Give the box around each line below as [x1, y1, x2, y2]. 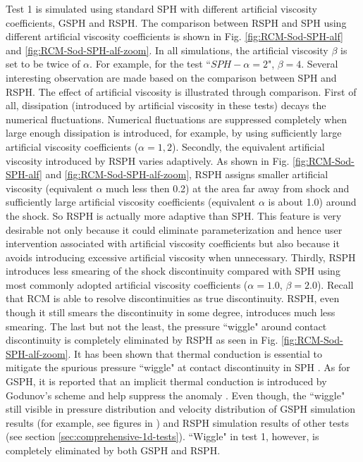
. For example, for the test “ [90, 56, 211, 71]
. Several [301, 56, 338, 71]
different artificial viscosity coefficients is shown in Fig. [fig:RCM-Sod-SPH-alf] [6, 29, 344, 44]
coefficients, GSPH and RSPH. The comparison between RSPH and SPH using [6, 15, 347, 30]
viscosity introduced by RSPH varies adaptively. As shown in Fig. [6, 153, 290, 168]
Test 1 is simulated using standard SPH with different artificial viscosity [6, 1, 317, 15]
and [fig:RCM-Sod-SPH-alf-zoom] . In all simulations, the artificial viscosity [6, 42, 328, 57]
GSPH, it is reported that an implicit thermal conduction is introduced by [6, 374, 327, 389]
